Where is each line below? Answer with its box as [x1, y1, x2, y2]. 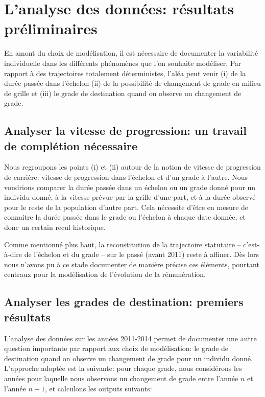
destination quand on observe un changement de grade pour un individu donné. [4, 353, 253, 363]
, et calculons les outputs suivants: [44, 383, 152, 393]
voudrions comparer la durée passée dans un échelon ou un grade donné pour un [4, 181, 256, 192]
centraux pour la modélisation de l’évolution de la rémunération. [4, 269, 206, 279]
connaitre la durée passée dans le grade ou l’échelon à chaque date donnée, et [4, 212, 246, 222]
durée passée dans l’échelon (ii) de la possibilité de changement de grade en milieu [4, 78, 261, 88]
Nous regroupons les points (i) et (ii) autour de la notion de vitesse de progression [4, 161, 261, 172]
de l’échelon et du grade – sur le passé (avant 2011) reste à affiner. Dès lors [24, 249, 259, 260]
